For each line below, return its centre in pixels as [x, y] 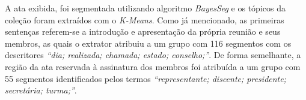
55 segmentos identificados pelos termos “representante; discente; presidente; [145, 78]
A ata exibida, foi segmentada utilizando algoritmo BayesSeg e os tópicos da [145, 8]
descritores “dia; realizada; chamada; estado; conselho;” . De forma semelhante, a [153, 55]
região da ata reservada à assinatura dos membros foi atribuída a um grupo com [153, 66]
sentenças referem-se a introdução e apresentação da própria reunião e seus [143, 31]
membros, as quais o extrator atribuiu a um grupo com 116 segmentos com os [148, 43]
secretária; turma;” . [41, 90]
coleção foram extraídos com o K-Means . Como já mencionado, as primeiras [145, 19]
